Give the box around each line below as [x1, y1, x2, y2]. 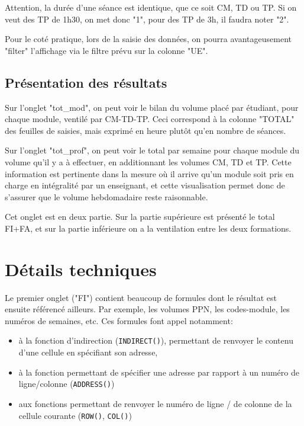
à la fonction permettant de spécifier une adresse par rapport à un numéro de [18, 366, 299, 378]
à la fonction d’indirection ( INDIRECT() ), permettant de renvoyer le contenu [18, 334, 293, 347]
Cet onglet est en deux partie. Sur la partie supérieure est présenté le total [5, 210, 275, 223]
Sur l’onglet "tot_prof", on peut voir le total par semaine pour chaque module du [5, 144, 300, 156]
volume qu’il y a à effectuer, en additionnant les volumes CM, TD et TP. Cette [5, 155, 292, 168]
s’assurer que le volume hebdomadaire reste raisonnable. [5, 190, 208, 203]
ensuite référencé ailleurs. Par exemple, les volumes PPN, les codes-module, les [5, 303, 290, 315]
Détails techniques [5, 257, 157, 281]
